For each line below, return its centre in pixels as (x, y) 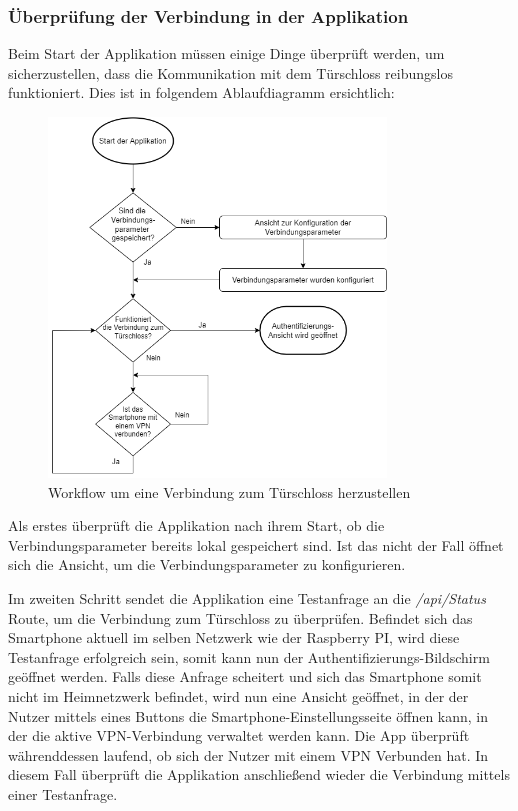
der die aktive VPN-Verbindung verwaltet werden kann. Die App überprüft (239, 735)
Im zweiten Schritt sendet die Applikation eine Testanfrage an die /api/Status (247, 598)
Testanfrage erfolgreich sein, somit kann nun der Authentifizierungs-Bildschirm (249, 656)
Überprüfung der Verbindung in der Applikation (208, 15)
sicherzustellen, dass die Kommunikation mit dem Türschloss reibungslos (230, 72)
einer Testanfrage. (63, 794)
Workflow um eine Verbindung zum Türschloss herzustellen (229, 491)
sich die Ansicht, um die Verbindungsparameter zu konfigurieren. (207, 564)
